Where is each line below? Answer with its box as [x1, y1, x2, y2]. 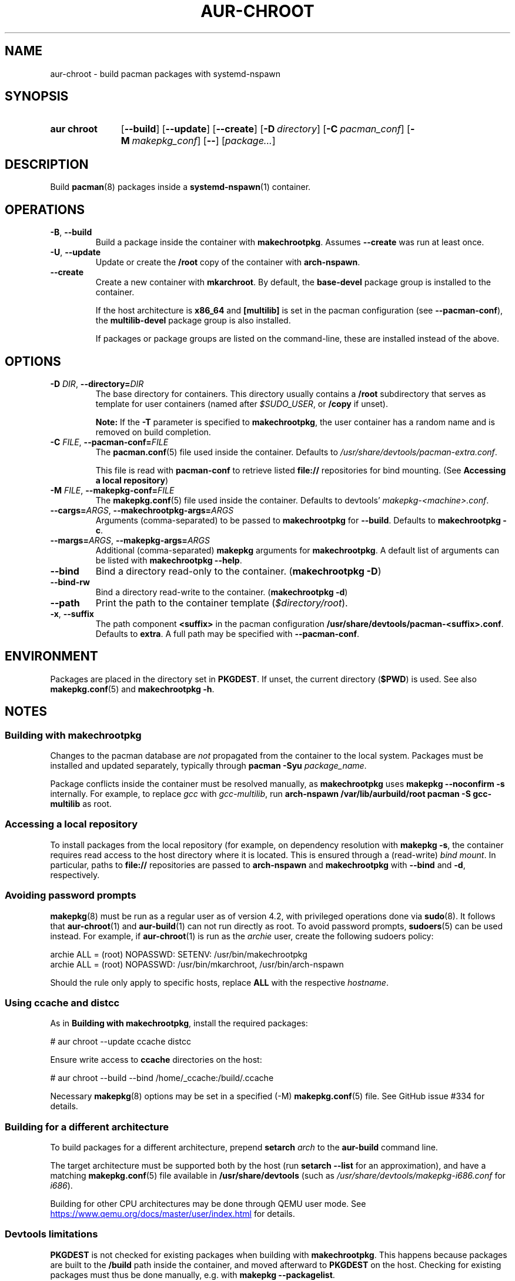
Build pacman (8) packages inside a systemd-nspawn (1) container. [50, 182, 311, 192]
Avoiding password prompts [5, 889, 136, 902]
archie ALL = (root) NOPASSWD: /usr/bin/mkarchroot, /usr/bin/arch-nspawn [50, 959, 344, 969]
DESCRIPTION [5, 156, 89, 172]
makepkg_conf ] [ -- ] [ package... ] [132, 135, 276, 147]
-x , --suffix [50, 608, 94, 619]
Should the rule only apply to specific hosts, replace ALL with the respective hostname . [50, 977, 389, 988]
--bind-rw [50, 576, 90, 587]
